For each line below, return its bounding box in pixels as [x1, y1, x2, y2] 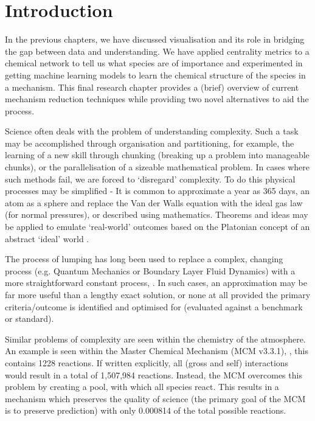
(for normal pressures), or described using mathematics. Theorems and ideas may [5, 208, 308, 221]
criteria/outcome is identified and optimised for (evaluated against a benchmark [5, 300, 303, 313]
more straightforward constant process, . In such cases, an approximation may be [5, 276, 307, 289]
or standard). [5, 312, 54, 325]
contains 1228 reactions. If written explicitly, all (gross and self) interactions [5, 356, 289, 369]
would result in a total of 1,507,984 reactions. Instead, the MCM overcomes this [5, 368, 302, 381]
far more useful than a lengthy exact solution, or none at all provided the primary [5, 288, 311, 301]
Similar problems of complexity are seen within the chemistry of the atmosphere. [5, 332, 306, 345]
